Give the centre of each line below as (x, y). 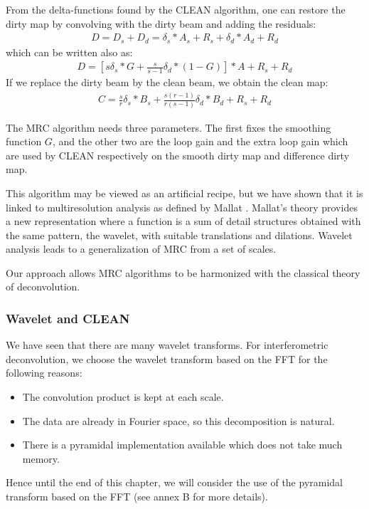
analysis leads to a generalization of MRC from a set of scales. (141, 249)
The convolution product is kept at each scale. (123, 397)
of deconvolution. (43, 287)
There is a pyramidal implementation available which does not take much (182, 445)
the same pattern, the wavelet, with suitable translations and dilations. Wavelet (179, 235)
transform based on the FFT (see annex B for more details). (137, 497)
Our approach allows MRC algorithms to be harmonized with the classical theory (183, 272)
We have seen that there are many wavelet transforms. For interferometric (167, 345)
